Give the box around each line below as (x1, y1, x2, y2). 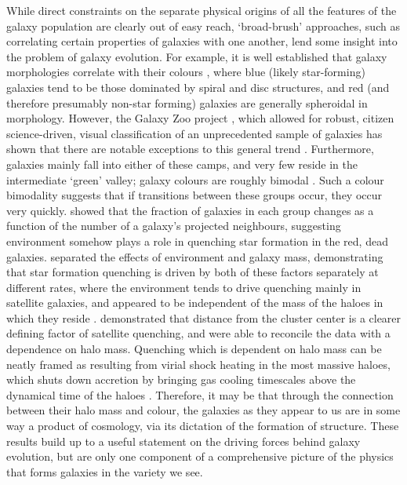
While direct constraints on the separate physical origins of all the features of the (6, 2, 397, 18)
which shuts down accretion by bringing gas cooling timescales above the (6, 371, 356, 388)
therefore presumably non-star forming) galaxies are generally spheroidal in (6, 94, 368, 111)
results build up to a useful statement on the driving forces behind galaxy (6, 432, 361, 449)
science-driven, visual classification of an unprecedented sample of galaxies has (6, 125, 383, 141)
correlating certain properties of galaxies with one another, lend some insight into (6, 33, 398, 49)
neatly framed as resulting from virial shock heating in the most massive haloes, (6, 356, 391, 372)
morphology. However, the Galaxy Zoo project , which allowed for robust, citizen (6, 110, 394, 126)
